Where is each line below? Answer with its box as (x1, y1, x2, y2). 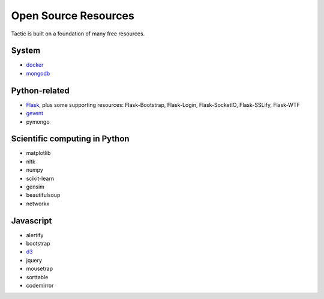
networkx (26, 200, 50, 207)
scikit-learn (26, 175, 54, 182)
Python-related (11, 85, 70, 95)
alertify (26, 231, 44, 238)
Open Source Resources (11, 9, 134, 22)
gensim (26, 183, 45, 190)
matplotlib (26, 149, 51, 157)
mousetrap (26, 265, 53, 273)
